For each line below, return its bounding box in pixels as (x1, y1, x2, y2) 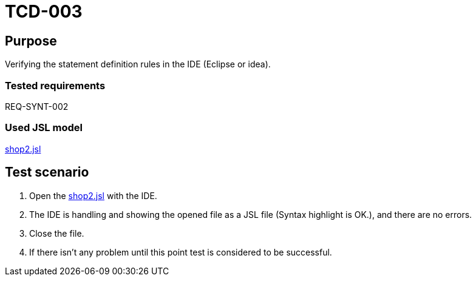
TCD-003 (5, 1, 83, 22)
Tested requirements (5, 79, 106, 92)
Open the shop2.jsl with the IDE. (29, 190, 157, 201)
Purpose (5, 33, 57, 49)
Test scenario (5, 164, 89, 180)
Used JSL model (5, 121, 83, 134)
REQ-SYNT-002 (5, 101, 69, 112)
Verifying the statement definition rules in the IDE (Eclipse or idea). (5, 59, 271, 70)
